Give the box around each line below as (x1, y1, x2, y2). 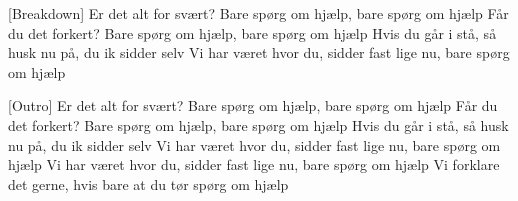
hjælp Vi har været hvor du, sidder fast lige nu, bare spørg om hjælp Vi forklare (8, 154, 500, 175)
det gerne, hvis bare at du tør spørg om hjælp (8, 173, 289, 194)
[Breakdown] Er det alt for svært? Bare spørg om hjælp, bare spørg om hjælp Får (8, 3, 509, 23)
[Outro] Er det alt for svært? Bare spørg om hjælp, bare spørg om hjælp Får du (8, 95, 498, 116)
